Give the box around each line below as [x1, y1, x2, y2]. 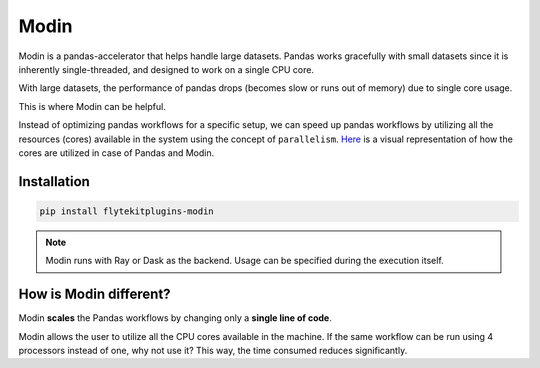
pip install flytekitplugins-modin [39, 205, 214, 217]
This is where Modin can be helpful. [18, 100, 167, 112]
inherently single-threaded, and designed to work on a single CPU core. [18, 63, 315, 75]
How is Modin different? [18, 286, 171, 303]
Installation [18, 173, 90, 190]
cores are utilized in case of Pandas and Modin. [18, 146, 215, 159]
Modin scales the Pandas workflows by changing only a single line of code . [18, 312, 332, 324]
